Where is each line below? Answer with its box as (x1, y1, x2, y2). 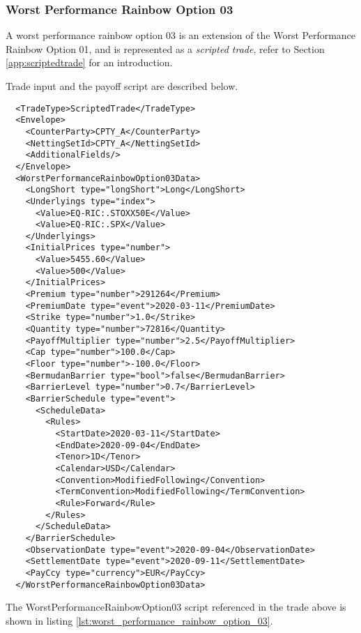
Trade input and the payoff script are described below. (6, 79, 238, 93)
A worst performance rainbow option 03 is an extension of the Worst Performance (6, 28, 356, 43)
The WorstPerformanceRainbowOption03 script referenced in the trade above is (6, 600, 346, 614)
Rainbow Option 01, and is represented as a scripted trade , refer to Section (6, 41, 325, 56)
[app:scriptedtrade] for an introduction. (6, 55, 173, 70)
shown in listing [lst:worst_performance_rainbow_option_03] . (6, 613, 273, 627)
